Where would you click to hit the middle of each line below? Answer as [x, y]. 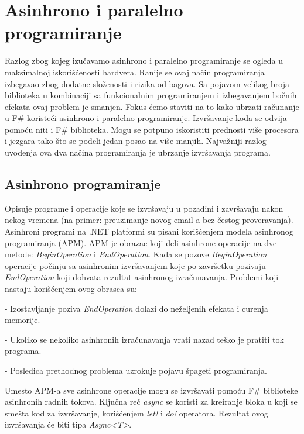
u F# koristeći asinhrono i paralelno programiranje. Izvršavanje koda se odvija [146, 118]
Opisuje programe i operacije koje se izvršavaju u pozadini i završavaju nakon [144, 208]
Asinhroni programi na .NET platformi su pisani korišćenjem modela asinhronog [149, 231]
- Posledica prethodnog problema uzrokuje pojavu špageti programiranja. [136, 370]
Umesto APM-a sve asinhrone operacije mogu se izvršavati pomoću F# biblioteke [151, 390]
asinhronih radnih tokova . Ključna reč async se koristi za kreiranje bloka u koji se [151, 402]
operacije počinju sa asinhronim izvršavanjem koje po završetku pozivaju [135, 265]
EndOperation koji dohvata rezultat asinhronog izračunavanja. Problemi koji [142, 277]
